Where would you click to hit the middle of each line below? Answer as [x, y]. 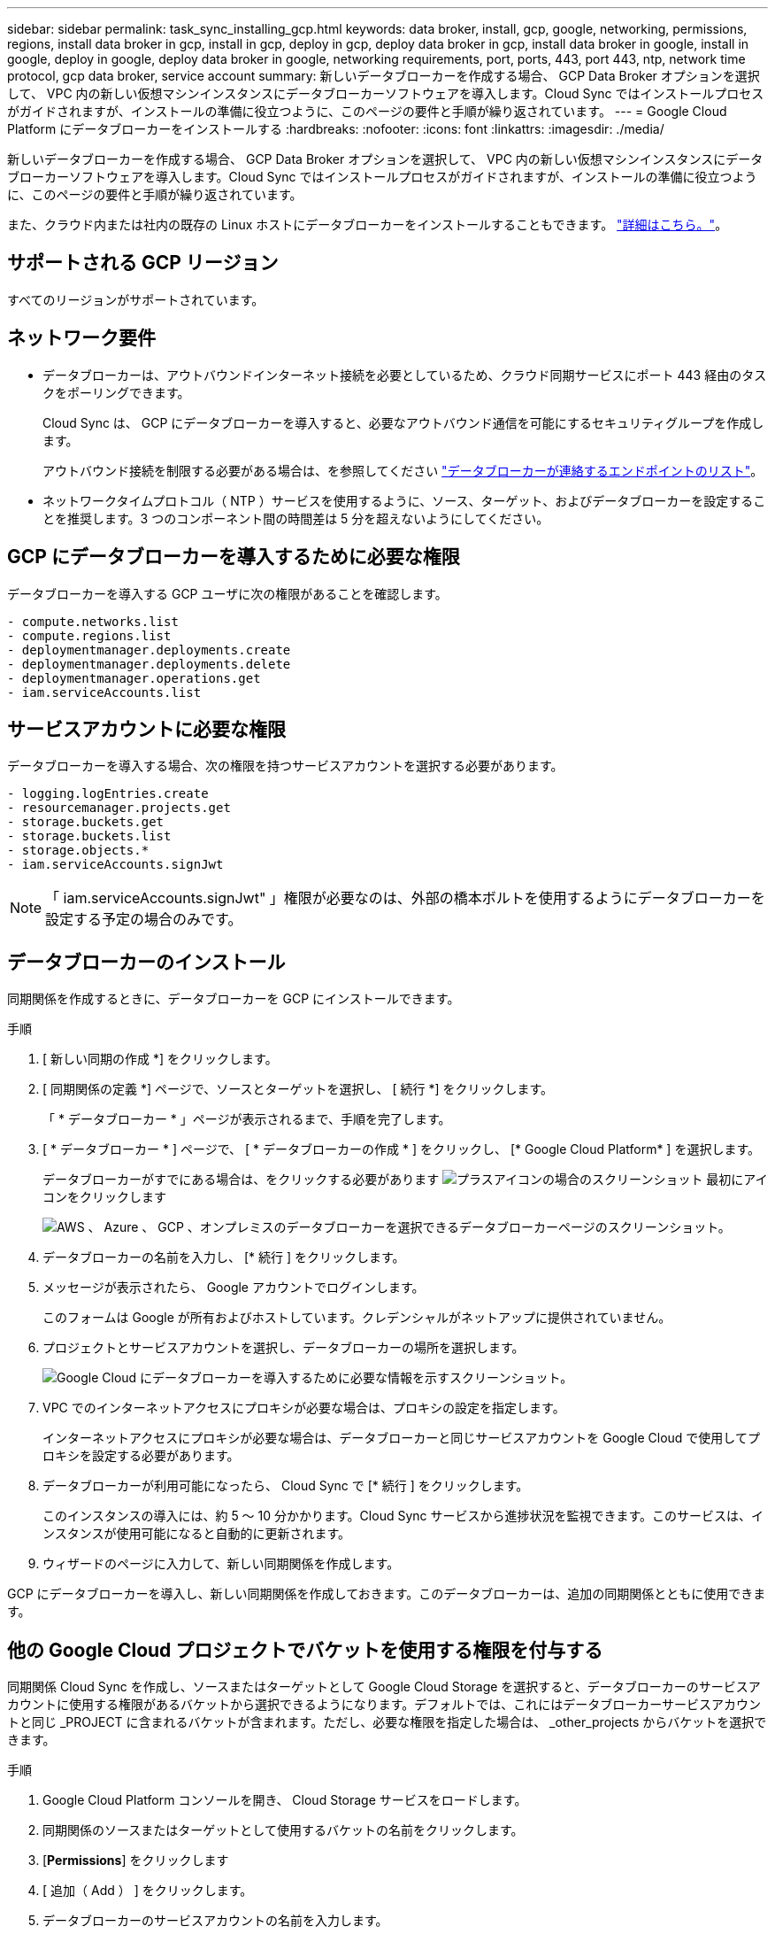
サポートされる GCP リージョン [143, 263]
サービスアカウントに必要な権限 [146, 729]
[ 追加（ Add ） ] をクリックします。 [148, 1891]
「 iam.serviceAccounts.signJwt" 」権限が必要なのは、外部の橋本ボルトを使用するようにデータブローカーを [405, 898]
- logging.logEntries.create [108, 794]
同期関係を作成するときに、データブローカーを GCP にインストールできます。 [234, 999]
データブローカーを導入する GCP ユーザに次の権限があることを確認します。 [227, 593]
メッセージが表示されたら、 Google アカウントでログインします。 [234, 1288]
